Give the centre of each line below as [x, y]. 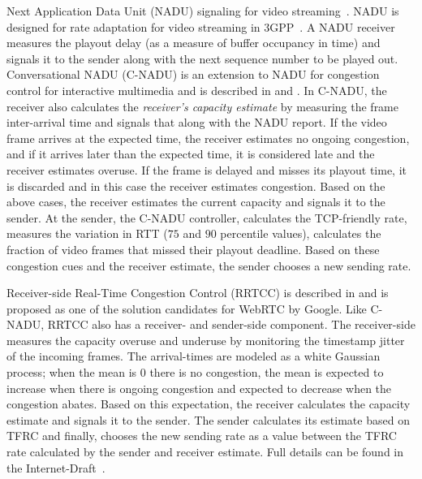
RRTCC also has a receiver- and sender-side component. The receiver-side [231, 324]
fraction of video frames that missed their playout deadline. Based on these [193, 249]
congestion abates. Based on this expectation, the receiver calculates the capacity [209, 404]
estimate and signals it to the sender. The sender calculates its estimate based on [208, 419]
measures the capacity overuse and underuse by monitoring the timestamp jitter [206, 340]
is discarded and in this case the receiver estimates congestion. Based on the [196, 186]
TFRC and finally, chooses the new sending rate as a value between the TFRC [202, 436]
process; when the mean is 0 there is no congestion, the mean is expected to [195, 372]
